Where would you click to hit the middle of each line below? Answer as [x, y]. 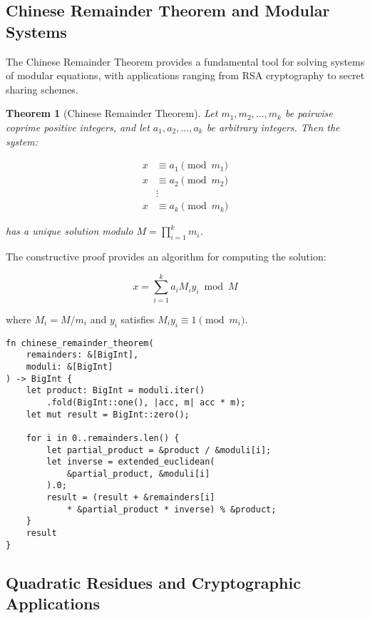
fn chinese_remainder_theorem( [80, 343]
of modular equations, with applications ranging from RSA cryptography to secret [185, 75]
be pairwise [309, 113]
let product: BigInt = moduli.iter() [115, 391]
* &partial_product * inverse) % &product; [171, 509]
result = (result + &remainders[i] [131, 498]
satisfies [138, 319]
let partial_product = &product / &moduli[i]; [159, 450]
